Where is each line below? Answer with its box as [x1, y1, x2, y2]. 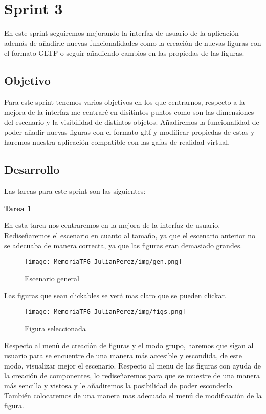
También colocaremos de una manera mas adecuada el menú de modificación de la [4, 390, 262, 401]
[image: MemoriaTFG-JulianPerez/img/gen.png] [25, 258, 182, 266]
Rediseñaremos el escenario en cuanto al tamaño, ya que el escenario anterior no [4, 230, 256, 241]
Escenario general [25, 272, 79, 283]
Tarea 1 [4, 202, 31, 213]
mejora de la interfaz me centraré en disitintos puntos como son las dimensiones [4, 106, 254, 117]
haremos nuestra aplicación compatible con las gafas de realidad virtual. [4, 136, 230, 147]
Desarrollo [4, 162, 60, 177]
